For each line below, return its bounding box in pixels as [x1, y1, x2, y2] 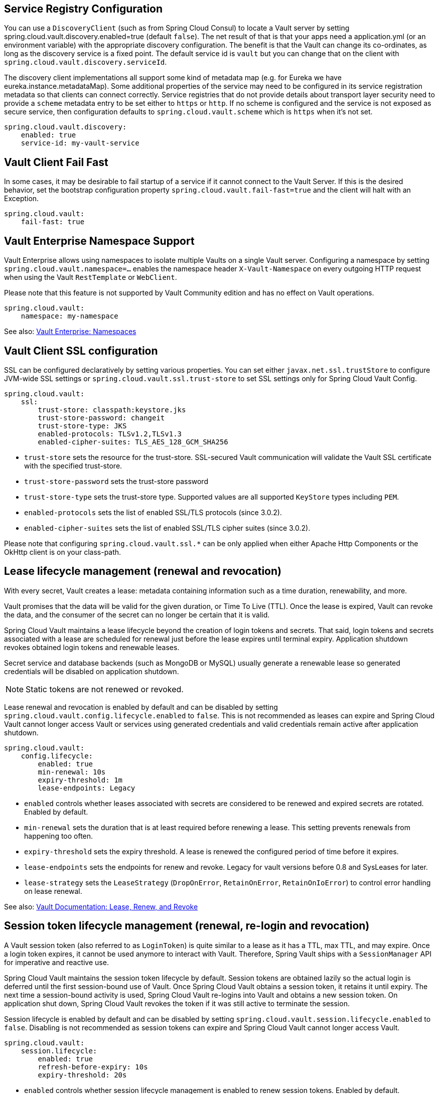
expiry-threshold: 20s [38, 1070, 127, 1079]
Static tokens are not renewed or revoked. [26, 684, 184, 694]
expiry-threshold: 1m [38, 775, 123, 784]
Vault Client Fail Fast [4, 155, 108, 169]
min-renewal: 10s [38, 767, 106, 776]
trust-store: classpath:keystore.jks [38, 405, 186, 414]
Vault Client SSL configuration [4, 344, 158, 357]
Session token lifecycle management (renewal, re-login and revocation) [4, 919, 370, 932]
